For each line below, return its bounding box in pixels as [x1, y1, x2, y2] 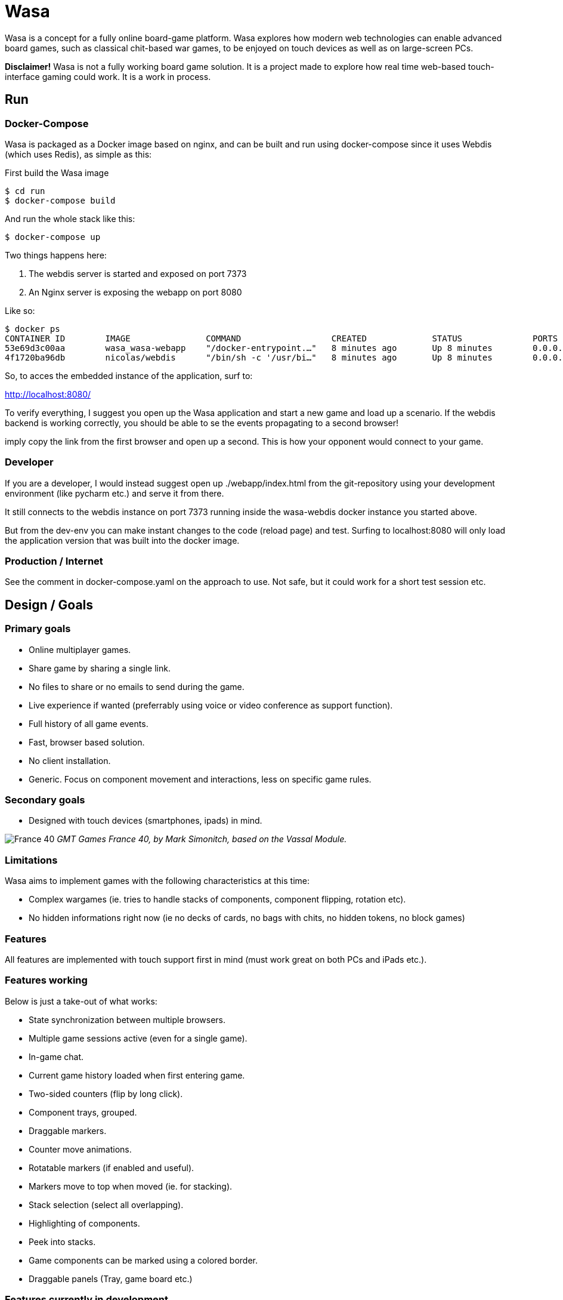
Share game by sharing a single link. [29, 663, 171, 673]
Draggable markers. [29, 1125, 107, 1136]
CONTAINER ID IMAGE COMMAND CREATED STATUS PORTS [5, 333, 558, 343]
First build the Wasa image [5, 167, 109, 178]
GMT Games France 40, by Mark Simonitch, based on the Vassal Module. [57, 834, 347, 845]
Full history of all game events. [29, 718, 149, 729]
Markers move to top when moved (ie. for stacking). [29, 1181, 233, 1191]
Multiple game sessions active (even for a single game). [29, 1033, 248, 1043]
